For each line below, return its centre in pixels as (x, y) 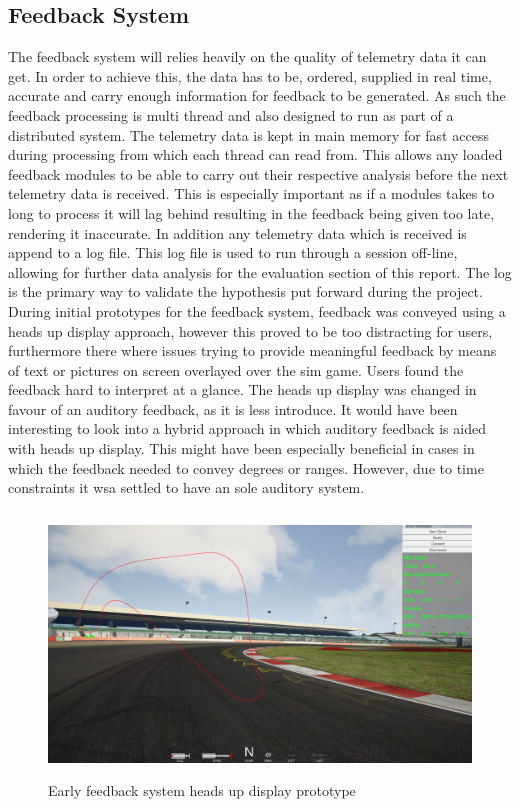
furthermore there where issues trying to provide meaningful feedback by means (252, 350)
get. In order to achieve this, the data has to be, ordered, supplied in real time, (250, 75)
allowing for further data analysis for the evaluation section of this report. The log (260, 271)
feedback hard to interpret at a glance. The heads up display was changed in (242, 389)
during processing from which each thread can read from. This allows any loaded (255, 154)
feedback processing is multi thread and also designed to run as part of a (231, 114)
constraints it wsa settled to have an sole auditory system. (186, 487)
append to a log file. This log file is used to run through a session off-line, (233, 252)
